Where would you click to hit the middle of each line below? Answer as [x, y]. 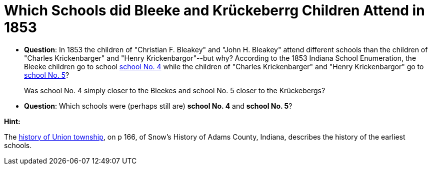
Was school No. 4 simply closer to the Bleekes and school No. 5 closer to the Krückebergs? [175, 90]
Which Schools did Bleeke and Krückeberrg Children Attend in [214, 10]
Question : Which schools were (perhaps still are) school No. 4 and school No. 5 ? [158, 106]
